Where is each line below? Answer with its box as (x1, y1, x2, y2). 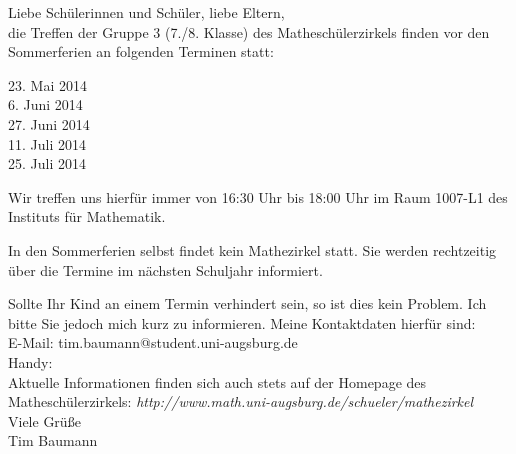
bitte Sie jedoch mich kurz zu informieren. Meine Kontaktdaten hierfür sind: (8, 312, 476, 333)
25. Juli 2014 (8, 153, 86, 174)
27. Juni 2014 (8, 113, 90, 134)
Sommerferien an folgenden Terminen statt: (8, 41, 274, 62)
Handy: (8, 351, 53, 372)
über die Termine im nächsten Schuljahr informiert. (8, 259, 323, 280)
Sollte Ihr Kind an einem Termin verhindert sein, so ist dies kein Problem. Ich (8, 293, 487, 314)
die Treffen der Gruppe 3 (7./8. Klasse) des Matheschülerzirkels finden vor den (8, 21, 490, 42)
